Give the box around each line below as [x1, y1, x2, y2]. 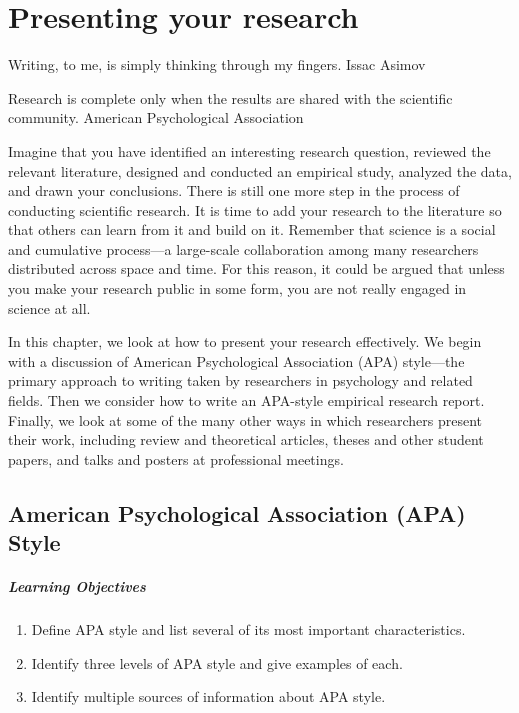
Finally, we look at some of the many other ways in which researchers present [8, 409, 482, 430]
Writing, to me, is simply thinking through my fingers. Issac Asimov [8, 54, 426, 75]
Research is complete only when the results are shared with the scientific [8, 87, 453, 108]
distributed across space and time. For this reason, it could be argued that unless [8, 258, 505, 279]
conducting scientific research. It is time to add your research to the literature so [8, 199, 502, 220]
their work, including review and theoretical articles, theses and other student [8, 429, 484, 450]
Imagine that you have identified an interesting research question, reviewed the [8, 140, 491, 161]
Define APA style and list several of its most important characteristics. [31, 619, 466, 640]
